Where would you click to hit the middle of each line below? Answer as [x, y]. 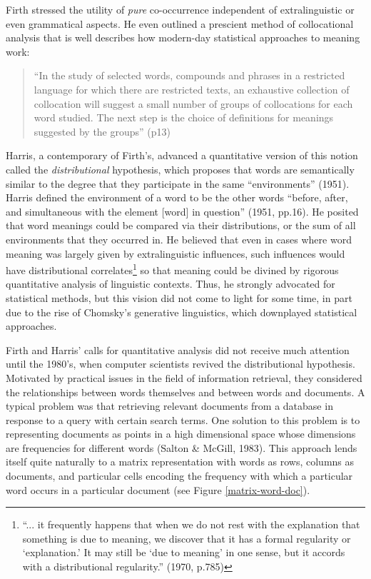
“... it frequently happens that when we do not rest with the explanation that [191, 524]
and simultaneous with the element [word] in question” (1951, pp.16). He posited [182, 211]
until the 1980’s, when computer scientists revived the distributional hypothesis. [181, 364]
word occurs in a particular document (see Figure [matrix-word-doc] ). [158, 489]
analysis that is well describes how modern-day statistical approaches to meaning [183, 37]
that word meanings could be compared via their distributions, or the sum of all [181, 225]
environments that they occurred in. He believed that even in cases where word [179, 239]
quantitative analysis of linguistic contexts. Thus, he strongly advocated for [171, 284]
